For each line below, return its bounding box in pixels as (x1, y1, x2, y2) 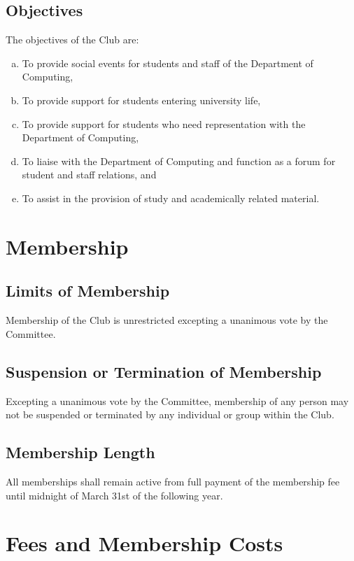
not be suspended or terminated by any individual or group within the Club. (6, 407, 334, 422)
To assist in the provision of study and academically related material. (22, 190, 320, 205)
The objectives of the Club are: (6, 32, 139, 47)
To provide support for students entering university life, (22, 92, 261, 107)
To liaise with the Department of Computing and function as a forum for (22, 153, 336, 168)
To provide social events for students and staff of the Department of (22, 55, 313, 70)
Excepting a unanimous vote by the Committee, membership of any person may (6, 393, 349, 408)
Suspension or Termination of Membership (6, 360, 322, 382)
